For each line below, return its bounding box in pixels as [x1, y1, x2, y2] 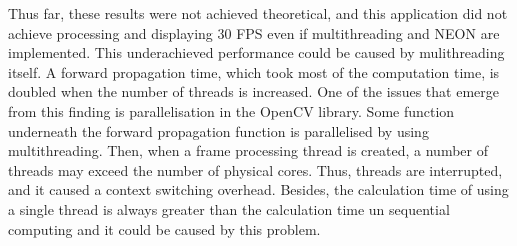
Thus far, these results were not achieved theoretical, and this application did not [8, 3, 508, 23]
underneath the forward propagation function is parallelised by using [8, 120, 429, 141]
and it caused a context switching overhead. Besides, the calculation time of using [8, 179, 509, 200]
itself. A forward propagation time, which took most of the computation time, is [8, 61, 500, 82]
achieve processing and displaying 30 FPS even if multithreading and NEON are [8, 22, 500, 43]
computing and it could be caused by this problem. [8, 218, 321, 239]
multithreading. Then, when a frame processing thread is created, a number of [8, 140, 488, 161]
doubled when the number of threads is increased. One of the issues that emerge [8, 81, 499, 102]
